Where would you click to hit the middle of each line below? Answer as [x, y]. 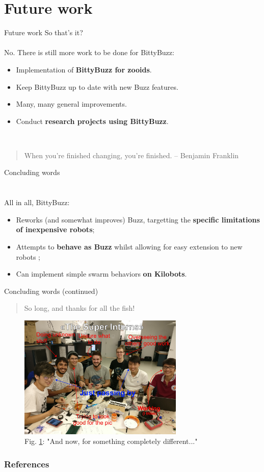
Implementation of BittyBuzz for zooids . [84, 69]
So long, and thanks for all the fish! [80, 308]
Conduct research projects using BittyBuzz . [92, 121]
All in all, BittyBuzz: [37, 202]
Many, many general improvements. [71, 104]
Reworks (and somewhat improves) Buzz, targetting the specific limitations [138, 219]
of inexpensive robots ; [55, 229]
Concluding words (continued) [51, 291]
